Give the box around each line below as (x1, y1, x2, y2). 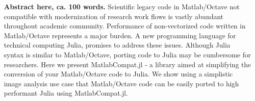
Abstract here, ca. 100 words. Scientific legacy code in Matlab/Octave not (4, 1, 240, 11)
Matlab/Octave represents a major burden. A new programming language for (4, 30, 236, 40)
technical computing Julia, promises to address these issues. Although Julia (4, 40, 230, 50)
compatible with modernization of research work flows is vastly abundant (4, 11, 224, 21)
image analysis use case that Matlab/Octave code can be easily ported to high (4, 78, 239, 88)
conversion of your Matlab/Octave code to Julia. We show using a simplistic (4, 69, 233, 79)
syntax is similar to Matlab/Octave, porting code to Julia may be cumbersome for (4, 49, 251, 59)
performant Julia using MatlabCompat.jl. (4, 88, 128, 98)
